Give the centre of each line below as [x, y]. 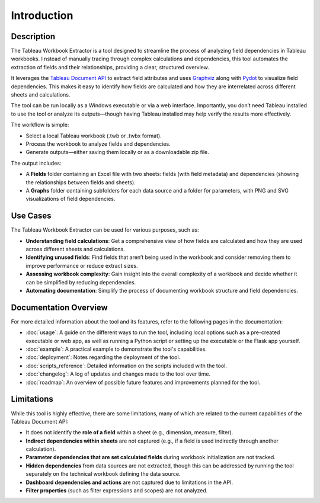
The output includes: [36, 163]
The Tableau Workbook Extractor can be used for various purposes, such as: [105, 230]
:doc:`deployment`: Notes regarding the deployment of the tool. [103, 357]
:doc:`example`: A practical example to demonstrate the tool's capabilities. [116, 349]
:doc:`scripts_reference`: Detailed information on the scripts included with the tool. [127, 366]
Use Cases [31, 216]
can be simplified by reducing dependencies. [81, 282]
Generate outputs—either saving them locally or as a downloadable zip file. [118, 152]
